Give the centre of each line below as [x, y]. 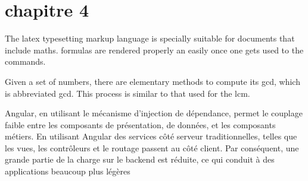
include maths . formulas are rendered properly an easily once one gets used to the [154, 50]
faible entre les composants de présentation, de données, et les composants [140, 124]
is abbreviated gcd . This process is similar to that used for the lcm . [127, 93]
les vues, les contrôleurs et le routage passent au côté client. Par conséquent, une [152, 147]
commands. [25, 61]
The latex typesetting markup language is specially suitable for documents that [150, 38]
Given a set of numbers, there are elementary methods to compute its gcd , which [153, 81]
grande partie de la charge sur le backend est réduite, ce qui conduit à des [140, 159]
